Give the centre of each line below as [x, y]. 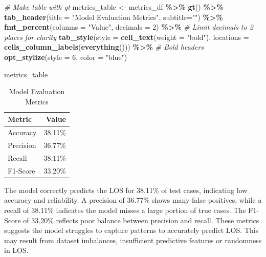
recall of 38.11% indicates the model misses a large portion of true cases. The [125, 210]
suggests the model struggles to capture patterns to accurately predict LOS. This [131, 230]
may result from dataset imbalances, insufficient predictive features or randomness [133, 240]
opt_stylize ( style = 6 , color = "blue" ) [66, 57]
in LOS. [16, 250]
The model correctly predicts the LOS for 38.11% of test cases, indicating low [126, 190]
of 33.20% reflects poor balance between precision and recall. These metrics [141, 220]
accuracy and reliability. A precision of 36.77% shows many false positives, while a [133, 200]
